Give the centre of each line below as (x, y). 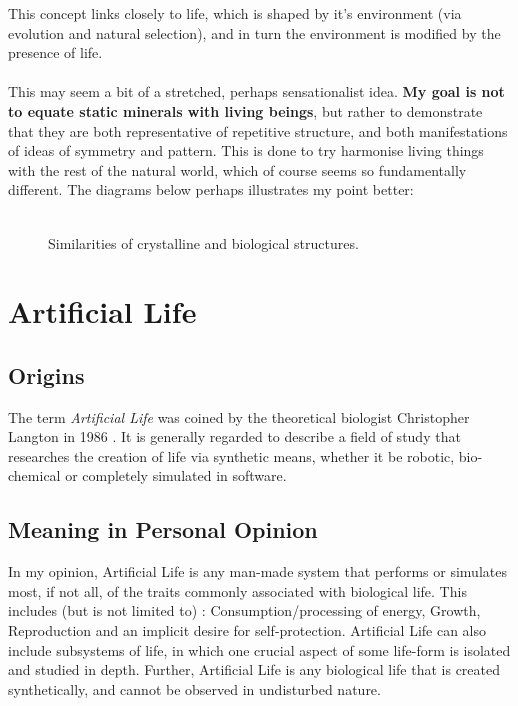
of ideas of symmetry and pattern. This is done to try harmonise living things (246, 150)
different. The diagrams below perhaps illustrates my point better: (211, 189)
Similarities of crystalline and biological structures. (203, 242)
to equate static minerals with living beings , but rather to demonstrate (245, 110)
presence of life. (55, 52)
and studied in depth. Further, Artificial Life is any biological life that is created (254, 669)
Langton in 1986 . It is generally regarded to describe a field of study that (234, 436)
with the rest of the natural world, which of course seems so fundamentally (237, 169)
